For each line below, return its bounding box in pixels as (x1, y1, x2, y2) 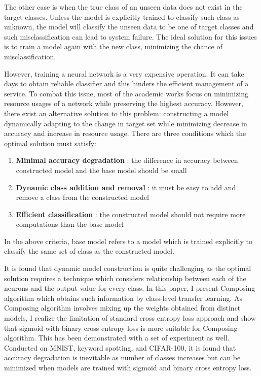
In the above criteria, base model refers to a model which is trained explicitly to (4, 235, 253, 246)
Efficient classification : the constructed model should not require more (16, 209, 246, 219)
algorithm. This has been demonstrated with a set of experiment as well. (4, 332, 230, 343)
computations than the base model (16, 219, 124, 229)
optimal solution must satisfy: (4, 138, 96, 148)
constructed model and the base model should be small (16, 164, 187, 175)
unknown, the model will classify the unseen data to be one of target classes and (4, 21, 254, 32)
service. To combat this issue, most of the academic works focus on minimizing (4, 88, 248, 98)
